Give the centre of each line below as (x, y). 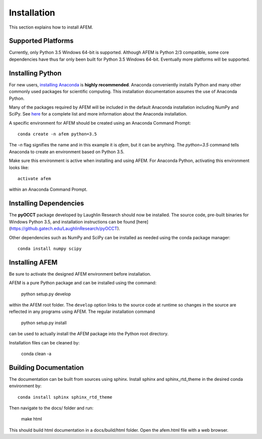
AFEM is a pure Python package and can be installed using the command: (83, 283)
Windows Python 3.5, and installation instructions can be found (72, 222)
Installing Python (35, 73)
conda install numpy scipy (50, 248)
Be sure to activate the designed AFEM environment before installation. (80, 274)
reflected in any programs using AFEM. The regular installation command (82, 312)
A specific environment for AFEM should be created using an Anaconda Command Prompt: (100, 123)
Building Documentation (47, 367)
